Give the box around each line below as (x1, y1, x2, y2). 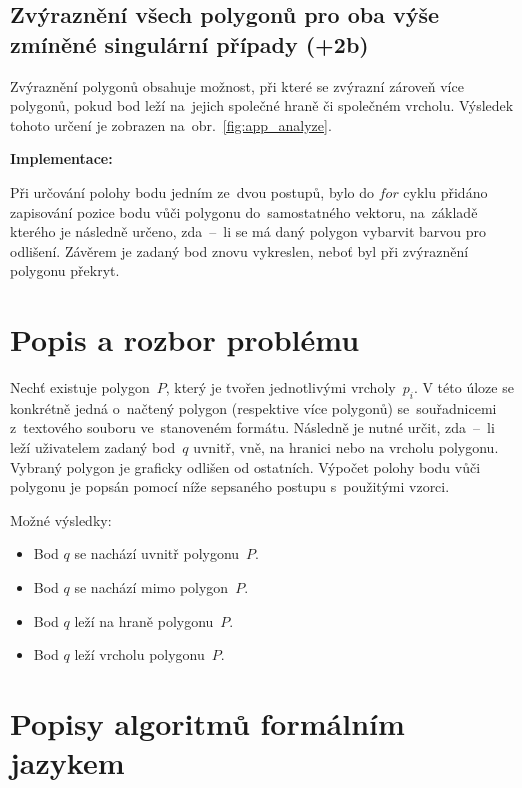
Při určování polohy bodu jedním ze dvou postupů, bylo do (10, 181, 375, 202)
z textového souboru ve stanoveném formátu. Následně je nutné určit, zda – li (10, 417, 495, 438)
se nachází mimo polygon (74, 577, 229, 598)
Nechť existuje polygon (10, 377, 150, 398)
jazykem (10, 742, 125, 783)
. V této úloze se (413, 377, 514, 398)
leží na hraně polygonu (74, 610, 214, 631)
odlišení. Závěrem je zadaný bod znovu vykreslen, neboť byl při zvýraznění (10, 240, 469, 261)
